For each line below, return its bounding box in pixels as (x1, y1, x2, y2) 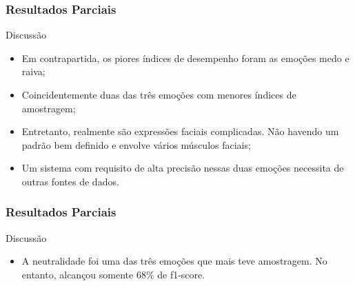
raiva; (21, 64, 45, 79)
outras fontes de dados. (21, 174, 119, 188)
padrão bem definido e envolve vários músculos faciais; (21, 137, 251, 152)
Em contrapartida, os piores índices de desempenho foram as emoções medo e (21, 50, 349, 65)
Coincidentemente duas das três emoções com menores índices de (21, 88, 296, 101)
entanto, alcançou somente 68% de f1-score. (21, 267, 205, 281)
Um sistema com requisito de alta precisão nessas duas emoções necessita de (21, 161, 344, 175)
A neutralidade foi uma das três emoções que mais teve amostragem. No (21, 254, 327, 268)
